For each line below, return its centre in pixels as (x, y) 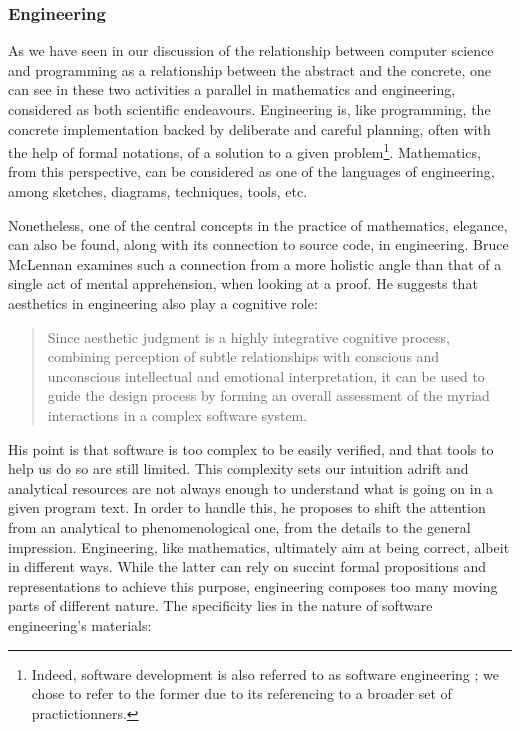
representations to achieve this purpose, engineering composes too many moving (253, 585)
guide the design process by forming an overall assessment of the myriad (268, 395)
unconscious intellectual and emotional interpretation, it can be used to (266, 375)
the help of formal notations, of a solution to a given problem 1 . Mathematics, (244, 150)
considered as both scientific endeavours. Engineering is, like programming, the (249, 109)
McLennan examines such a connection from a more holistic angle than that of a (255, 263)
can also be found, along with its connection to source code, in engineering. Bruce (258, 244)
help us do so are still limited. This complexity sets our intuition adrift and (238, 468)
